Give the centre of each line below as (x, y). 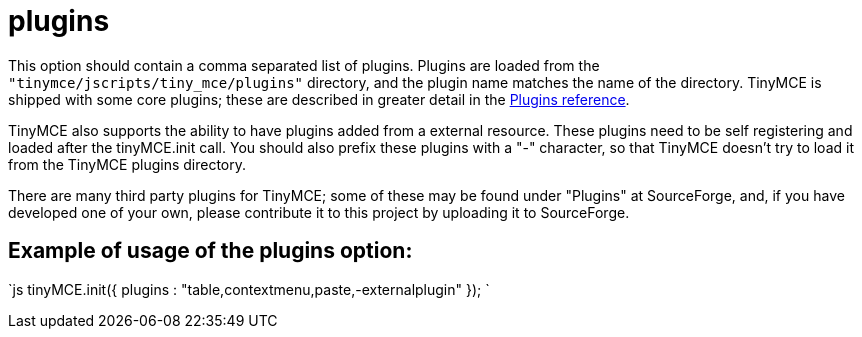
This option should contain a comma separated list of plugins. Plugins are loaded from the (304, 65)
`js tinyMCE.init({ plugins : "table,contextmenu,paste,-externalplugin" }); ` (249, 289)
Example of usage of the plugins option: (210, 251)
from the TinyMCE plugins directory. (127, 164)
